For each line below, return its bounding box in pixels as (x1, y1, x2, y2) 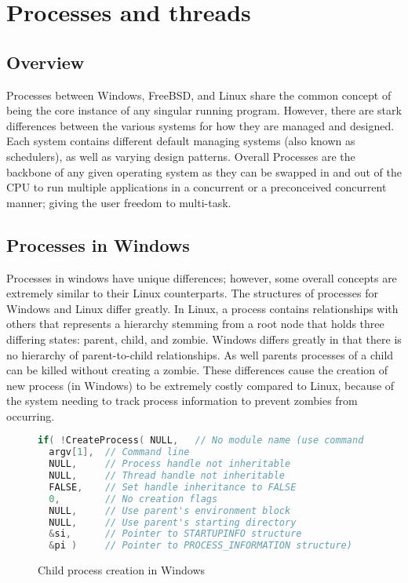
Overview (6, 49, 85, 74)
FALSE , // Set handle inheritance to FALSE (49, 481, 297, 493)
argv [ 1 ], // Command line (49, 446, 190, 458)
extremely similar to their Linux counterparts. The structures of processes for (6, 285, 378, 301)
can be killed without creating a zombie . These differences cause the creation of (6, 362, 388, 378)
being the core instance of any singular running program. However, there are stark (6, 102, 402, 118)
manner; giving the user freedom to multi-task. (6, 194, 231, 210)
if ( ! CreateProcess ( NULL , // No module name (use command (38, 435, 364, 446)
